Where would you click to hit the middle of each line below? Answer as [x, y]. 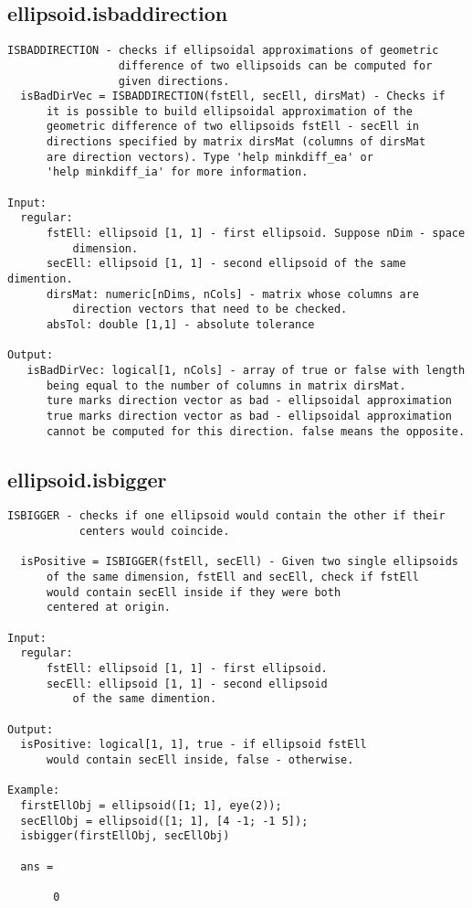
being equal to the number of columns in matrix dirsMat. [226, 385]
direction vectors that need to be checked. [210, 310]
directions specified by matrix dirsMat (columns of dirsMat [236, 142]
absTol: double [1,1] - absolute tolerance [180, 325]
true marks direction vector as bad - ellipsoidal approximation [249, 416]
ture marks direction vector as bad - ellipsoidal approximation [249, 401]
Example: [34, 790]
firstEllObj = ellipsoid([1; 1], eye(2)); [151, 805]
